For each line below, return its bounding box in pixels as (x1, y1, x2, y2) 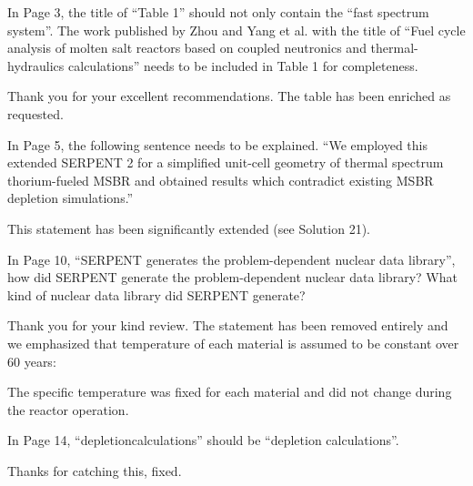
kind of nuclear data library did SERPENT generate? (7, 285, 306, 304)
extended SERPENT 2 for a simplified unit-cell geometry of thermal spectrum (7, 153, 444, 172)
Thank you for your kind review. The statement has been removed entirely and (7, 316, 448, 335)
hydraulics (7, 56, 65, 75)
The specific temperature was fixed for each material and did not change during (7, 382, 452, 401)
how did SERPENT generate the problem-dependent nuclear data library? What (7, 268, 458, 287)
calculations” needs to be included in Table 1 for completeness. (68, 56, 418, 75)
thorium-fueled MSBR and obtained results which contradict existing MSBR (7, 170, 434, 189)
